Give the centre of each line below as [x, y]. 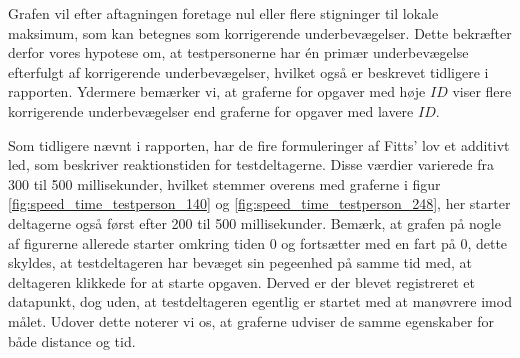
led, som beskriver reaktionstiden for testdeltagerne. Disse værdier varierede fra [251, 164]
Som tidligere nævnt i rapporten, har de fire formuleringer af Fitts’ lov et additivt [259, 144]
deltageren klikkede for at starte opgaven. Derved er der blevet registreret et [241, 281]
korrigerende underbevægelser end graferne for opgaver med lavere [211, 110]
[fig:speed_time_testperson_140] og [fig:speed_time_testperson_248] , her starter [259, 203]
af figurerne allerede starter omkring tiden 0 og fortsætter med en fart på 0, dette [258, 242]
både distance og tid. [72, 340]
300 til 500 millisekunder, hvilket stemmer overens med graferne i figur [224, 183]
